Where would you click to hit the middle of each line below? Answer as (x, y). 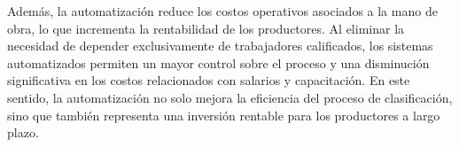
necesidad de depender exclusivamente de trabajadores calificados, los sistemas (220, 46)
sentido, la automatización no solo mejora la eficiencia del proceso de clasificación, (230, 97)
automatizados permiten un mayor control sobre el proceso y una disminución (218, 62)
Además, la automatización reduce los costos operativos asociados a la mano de (222, 11)
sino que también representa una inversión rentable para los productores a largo (224, 115)
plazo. (23, 132)
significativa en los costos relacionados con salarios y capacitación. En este (209, 80)
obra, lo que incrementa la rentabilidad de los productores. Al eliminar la (206, 28)
